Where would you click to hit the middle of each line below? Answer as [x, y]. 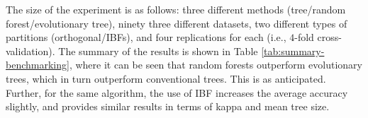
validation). [30, 51]
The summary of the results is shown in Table [158, 51]
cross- [329, 37]
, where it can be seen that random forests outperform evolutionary [216, 65]
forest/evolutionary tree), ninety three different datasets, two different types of [177, 23]
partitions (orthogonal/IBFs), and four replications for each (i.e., [146, 37]
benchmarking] [38, 65]
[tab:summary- [293, 51]
